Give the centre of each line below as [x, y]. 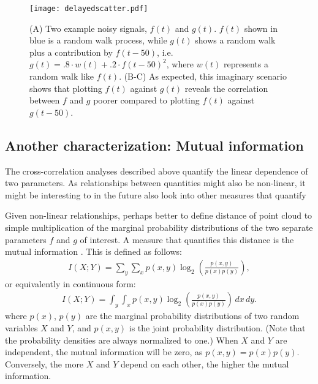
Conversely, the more [44, 363]
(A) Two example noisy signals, [88, 28]
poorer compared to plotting [146, 100]
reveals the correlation [226, 88]
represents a [246, 64]
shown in [261, 28]
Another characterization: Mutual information [154, 145]
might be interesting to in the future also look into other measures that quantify [156, 194]
